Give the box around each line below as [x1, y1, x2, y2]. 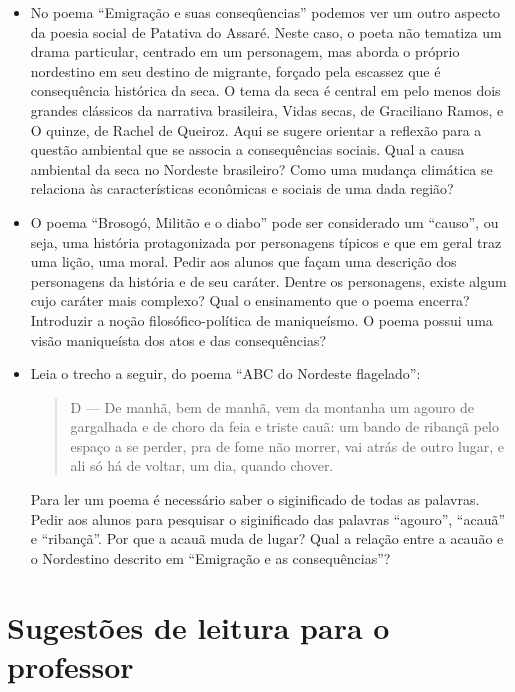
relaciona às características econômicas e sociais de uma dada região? [30, 178, 454, 199]
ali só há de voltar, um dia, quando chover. [70, 455, 334, 476]
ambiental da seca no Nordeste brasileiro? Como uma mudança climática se [30, 158, 493, 179]
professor [7, 645, 134, 686]
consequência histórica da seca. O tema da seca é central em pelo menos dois [30, 80, 501, 101]
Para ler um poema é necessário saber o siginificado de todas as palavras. [30, 489, 480, 510]
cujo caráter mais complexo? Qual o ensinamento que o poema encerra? [30, 290, 470, 311]
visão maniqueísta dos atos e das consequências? [30, 329, 327, 350]
